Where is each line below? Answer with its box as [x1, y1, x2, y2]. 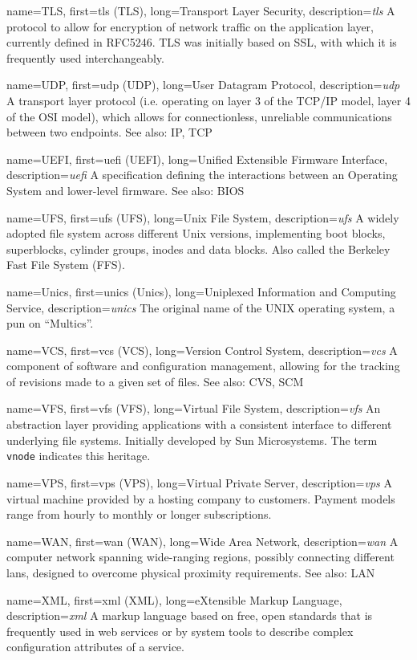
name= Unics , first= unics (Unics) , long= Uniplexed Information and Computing [6, 283, 396, 299]
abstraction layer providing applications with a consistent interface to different [6, 416, 392, 433]
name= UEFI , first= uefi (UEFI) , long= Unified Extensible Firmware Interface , [6, 150, 388, 167]
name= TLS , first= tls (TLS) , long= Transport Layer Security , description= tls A [6, 2, 395, 18]
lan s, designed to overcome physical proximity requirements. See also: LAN [6, 564, 375, 581]
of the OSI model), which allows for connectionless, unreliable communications [6, 108, 392, 124]
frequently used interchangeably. [6, 49, 164, 66]
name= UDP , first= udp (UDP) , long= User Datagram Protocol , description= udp [6, 76, 400, 93]
